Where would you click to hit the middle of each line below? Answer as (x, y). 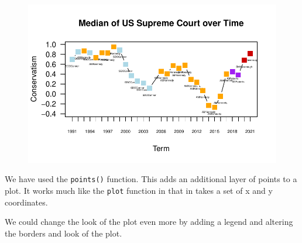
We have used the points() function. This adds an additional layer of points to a (151, 179)
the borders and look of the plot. (64, 233)
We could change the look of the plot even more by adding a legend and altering (149, 222)
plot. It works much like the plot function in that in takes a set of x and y (139, 191)
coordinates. (26, 202)
